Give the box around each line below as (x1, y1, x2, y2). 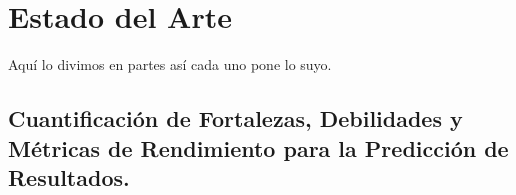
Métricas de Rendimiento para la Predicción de (8, 132, 509, 163)
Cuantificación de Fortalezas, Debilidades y (8, 103, 463, 134)
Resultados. (8, 161, 130, 192)
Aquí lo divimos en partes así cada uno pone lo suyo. (8, 54, 332, 75)
